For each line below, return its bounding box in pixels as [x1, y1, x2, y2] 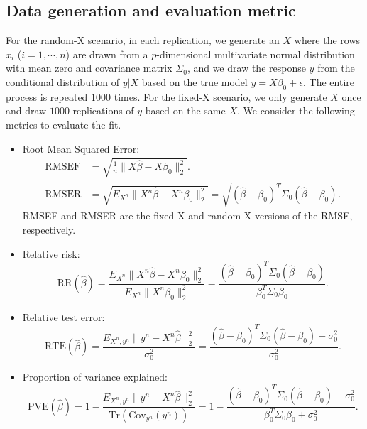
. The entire [303, 74, 354, 89]
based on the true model [141, 74, 248, 89]
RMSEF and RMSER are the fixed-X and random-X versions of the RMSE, [22, 208, 353, 223]
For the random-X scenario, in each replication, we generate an [6, 33, 280, 48]
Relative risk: [22, 246, 80, 261]
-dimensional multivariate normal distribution [156, 46, 355, 61]
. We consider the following [237, 103, 355, 118]
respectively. [22, 222, 76, 237]
